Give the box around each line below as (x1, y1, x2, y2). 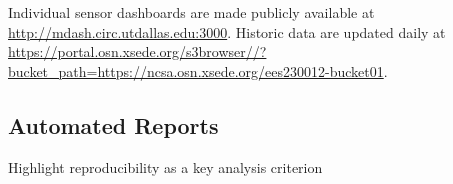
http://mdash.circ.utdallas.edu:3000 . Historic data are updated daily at (8, 21, 446, 42)
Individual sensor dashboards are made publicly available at (8, 2, 375, 22)
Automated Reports (8, 109, 219, 140)
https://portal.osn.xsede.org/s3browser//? (8, 41, 267, 62)
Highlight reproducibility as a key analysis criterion (8, 156, 323, 177)
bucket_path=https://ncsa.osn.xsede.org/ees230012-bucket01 (8, 60, 384, 81)
